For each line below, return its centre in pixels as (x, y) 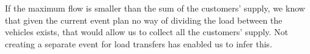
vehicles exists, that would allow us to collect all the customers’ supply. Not (147, 32)
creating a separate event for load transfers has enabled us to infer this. (139, 43)
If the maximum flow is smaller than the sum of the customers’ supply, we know (155, 8)
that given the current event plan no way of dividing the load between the (144, 20)
